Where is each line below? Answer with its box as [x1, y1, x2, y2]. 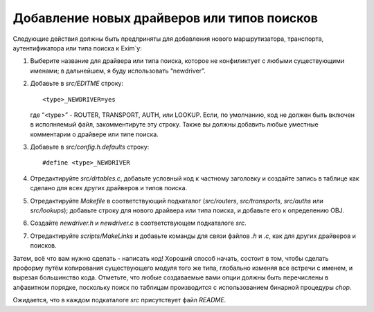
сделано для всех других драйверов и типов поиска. [30, 184, 188, 192]
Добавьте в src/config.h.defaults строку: [30, 143, 150, 152]
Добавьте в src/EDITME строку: [30, 80, 124, 88]
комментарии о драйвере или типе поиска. [30, 130, 159, 138]
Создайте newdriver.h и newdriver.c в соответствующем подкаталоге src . [30, 219, 247, 228]
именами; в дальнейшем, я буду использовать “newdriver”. [30, 66, 206, 75]
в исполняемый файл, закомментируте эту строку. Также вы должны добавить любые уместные [30, 120, 319, 129]
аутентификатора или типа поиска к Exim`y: [12, 44, 142, 52]
